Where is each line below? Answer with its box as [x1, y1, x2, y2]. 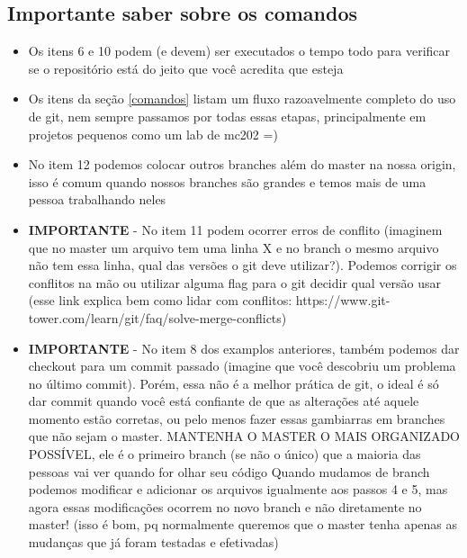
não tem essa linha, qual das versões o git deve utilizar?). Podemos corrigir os [28, 256, 457, 274]
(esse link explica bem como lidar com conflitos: [28, 291, 292, 310]
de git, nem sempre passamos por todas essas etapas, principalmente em [28, 106, 427, 125]
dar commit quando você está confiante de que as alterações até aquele [28, 391, 419, 410]
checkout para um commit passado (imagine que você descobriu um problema [28, 356, 456, 375]
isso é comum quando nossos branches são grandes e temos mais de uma [28, 172, 427, 191]
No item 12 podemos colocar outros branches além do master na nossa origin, [28, 155, 456, 174]
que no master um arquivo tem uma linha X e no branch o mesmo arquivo [28, 238, 439, 256]
